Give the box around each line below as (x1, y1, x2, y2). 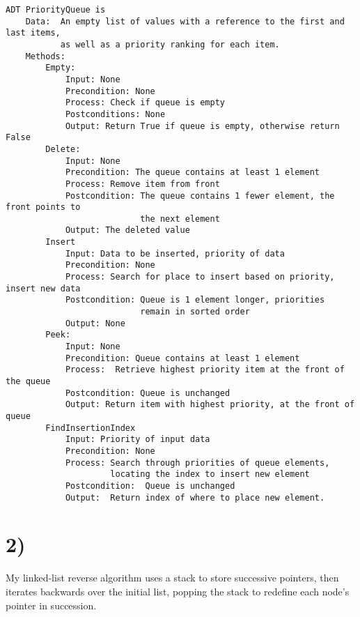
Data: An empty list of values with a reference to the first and (25, 16, 345, 26)
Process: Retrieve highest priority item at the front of (65, 365, 345, 375)
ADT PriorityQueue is (6, 5, 106, 15)
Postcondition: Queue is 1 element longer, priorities (65, 295, 325, 305)
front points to (6, 202, 81, 213)
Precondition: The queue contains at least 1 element (65, 167, 320, 178)
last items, (6, 28, 61, 38)
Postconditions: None (65, 109, 166, 119)
